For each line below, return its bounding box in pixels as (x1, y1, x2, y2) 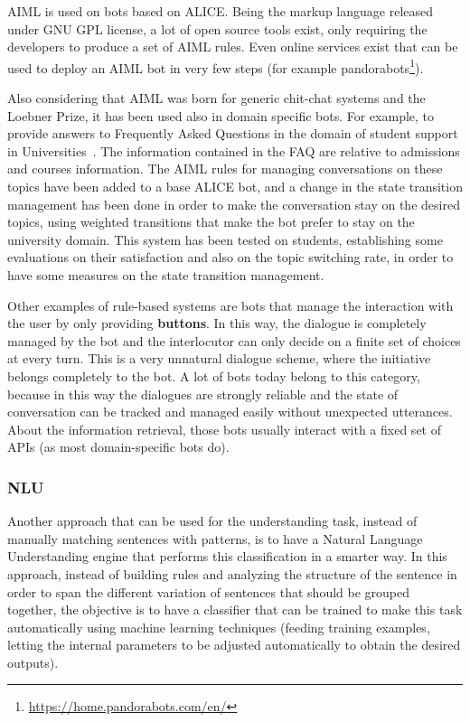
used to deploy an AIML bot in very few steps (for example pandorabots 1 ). (7, 55, 424, 77)
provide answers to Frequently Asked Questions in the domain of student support (7, 124, 458, 143)
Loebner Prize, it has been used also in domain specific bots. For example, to (7, 106, 435, 125)
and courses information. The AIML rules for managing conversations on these (7, 159, 443, 178)
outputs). (7, 652, 59, 671)
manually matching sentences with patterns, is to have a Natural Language (7, 529, 423, 548)
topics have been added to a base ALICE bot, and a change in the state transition (7, 177, 463, 195)
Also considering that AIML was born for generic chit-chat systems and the (7, 89, 426, 108)
